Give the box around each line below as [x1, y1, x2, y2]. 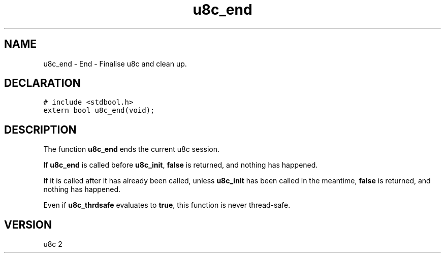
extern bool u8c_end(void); [43, 106, 155, 115]
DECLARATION [4, 77, 81, 90]
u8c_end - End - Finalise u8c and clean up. [43, 59, 187, 68]
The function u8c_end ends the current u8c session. [43, 145, 220, 154]
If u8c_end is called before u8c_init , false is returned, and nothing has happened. [43, 160, 318, 170]
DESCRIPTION [4, 123, 77, 136]
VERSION [4, 218, 52, 231]
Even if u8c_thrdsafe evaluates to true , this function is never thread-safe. [43, 201, 291, 210]
